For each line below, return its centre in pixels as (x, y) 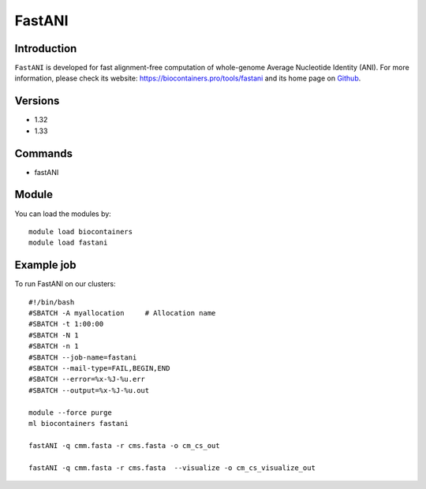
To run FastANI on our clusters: (65, 284)
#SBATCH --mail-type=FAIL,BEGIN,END (99, 368)
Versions (37, 101)
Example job (45, 265)
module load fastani (68, 243)
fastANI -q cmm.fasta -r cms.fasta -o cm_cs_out (124, 445)
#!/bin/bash (52, 302)
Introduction (46, 49)
